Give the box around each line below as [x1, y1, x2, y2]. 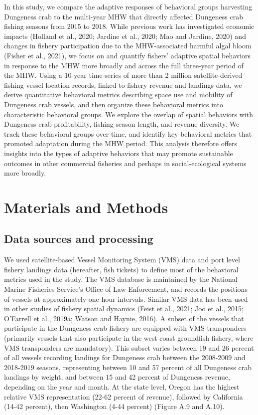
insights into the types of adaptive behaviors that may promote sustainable [4, 148, 233, 158]
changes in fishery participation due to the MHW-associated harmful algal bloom [4, 40, 252, 51]
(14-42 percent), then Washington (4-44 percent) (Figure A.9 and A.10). [4, 401, 225, 412]
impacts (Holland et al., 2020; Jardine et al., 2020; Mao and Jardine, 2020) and [4, 30, 246, 41]
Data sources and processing [4, 231, 153, 246]
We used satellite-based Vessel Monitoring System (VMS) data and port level [4, 254, 240, 265]
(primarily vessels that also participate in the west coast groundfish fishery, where [4, 333, 254, 343]
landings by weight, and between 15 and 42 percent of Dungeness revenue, [4, 372, 230, 382]
